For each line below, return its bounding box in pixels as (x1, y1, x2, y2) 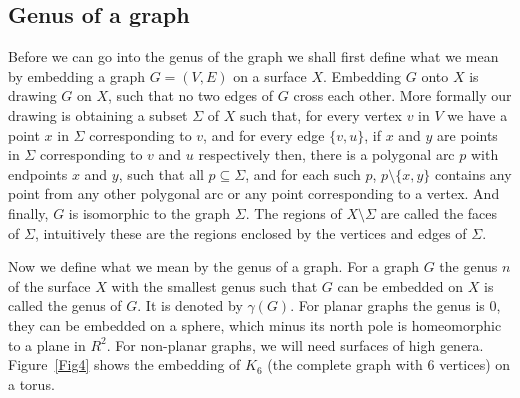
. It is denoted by (137, 295, 243, 316)
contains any (434, 163, 512, 184)
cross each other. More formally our (293, 85, 512, 106)
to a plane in (8, 334, 86, 355)
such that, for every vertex (240, 104, 402, 125)
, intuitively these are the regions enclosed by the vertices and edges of (34, 222, 467, 243)
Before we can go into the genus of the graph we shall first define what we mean (8, 46, 499, 67)
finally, (8, 202, 49, 223)
